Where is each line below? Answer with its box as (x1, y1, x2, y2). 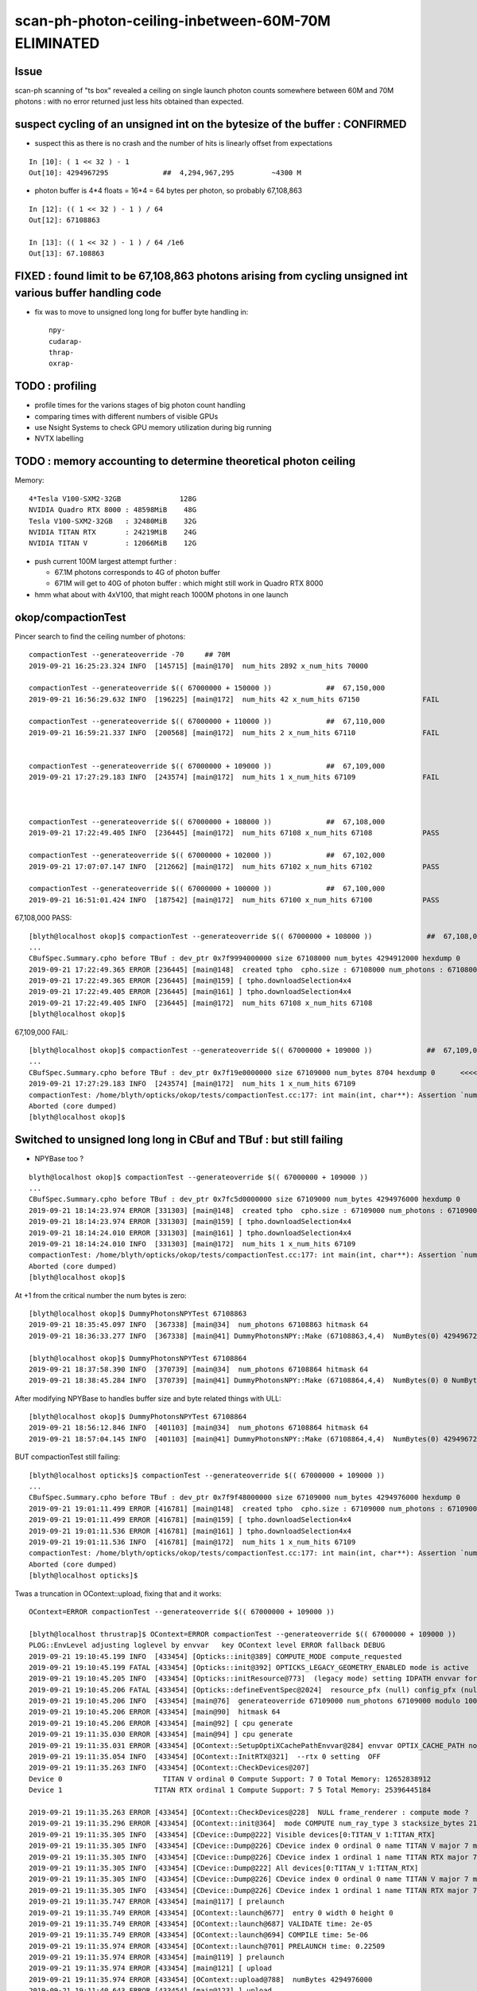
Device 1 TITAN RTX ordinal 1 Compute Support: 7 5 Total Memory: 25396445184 (29, 1786, 432, 1795)
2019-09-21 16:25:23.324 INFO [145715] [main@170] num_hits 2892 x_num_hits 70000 (29, 661, 369, 671)
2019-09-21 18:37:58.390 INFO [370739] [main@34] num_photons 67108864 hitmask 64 (29, 1364, 369, 1374)
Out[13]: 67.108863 (29, 249, 105, 258)
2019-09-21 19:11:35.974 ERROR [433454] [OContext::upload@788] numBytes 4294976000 (29, 1975, 373, 1984)
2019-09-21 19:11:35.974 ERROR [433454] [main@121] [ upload (29, 1964, 272, 1973)
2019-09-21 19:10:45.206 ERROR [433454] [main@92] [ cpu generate (29, 1719, 293, 1727)
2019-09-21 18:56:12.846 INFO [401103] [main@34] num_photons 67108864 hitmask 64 (29, 1423, 369, 1433)
